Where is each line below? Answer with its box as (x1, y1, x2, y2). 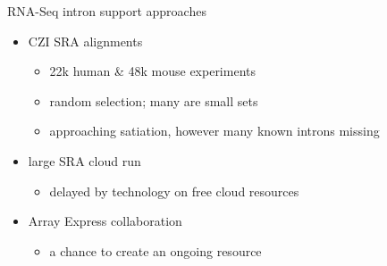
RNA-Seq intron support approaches (7, 2, 206, 20)
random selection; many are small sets (49, 91, 258, 110)
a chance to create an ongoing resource (49, 241, 262, 260)
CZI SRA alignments (28, 31, 143, 50)
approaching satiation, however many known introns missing (49, 121, 380, 140)
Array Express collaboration (28, 212, 182, 230)
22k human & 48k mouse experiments (49, 62, 256, 80)
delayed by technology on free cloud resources (49, 181, 299, 200)
